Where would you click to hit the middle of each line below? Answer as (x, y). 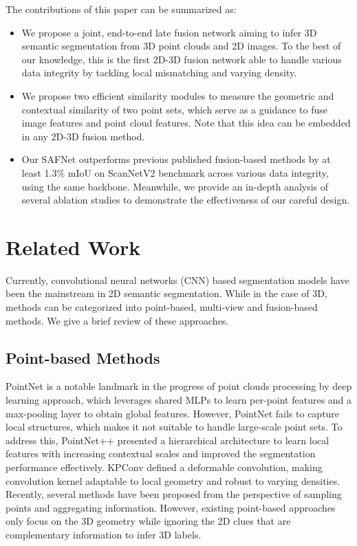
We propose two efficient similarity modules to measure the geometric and (178, 95)
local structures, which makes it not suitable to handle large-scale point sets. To (174, 427)
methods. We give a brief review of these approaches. (117, 320)
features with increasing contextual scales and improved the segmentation (161, 454)
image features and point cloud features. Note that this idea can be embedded (186, 123)
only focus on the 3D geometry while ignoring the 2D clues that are (148, 521)
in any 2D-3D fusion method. (83, 136)
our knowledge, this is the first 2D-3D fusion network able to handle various (182, 59)
